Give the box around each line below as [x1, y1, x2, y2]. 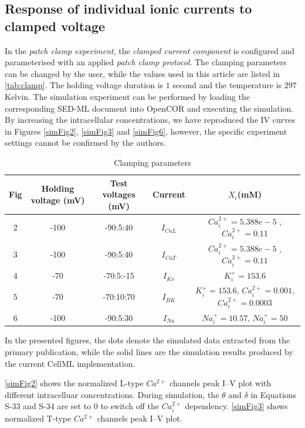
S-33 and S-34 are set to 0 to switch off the [5, 400, 160, 412]
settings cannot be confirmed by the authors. [5, 136, 166, 149]
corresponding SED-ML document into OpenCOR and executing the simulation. [5, 102, 294, 114]
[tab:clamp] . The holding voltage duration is [5, 79, 164, 91]
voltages [102, 188, 135, 200]
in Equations [250, 388, 297, 400]
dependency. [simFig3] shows [185, 400, 288, 412]
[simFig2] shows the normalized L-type [5, 377, 144, 389]
